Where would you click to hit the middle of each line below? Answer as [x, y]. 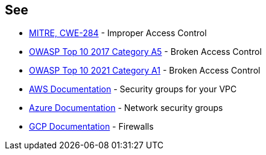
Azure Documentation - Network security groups [126, 108]
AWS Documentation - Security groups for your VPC [133, 89]
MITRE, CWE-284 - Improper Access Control [118, 33]
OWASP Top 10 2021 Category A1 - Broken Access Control [145, 71]
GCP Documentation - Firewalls [91, 127]
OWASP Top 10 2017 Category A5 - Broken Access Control [145, 52]
